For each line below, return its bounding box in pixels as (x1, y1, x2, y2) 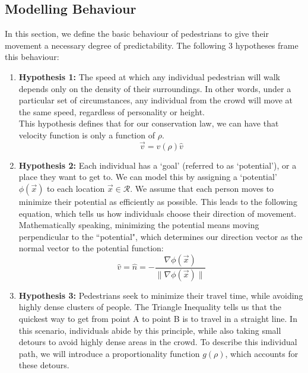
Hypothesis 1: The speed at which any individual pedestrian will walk (18, 70, 280, 83)
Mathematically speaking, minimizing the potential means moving (18, 219, 259, 231)
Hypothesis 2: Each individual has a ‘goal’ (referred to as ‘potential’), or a (18, 159, 297, 171)
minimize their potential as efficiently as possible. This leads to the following (18, 195, 297, 207)
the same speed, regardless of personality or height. (18, 105, 205, 118)
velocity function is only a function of (18, 128, 155, 141)
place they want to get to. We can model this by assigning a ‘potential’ (18, 170, 277, 183)
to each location (47, 182, 105, 194)
